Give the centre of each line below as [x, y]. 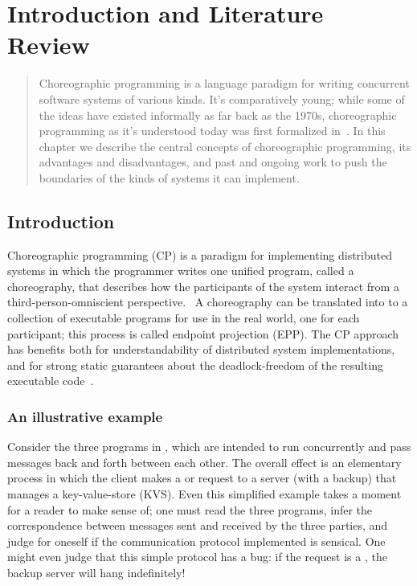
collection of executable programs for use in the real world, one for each [184, 318]
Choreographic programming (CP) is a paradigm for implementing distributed [200, 254]
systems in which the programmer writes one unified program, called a [181, 270]
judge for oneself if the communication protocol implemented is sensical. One [196, 541]
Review [49, 45]
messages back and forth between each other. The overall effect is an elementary [204, 462]
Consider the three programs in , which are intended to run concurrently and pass [209, 447]
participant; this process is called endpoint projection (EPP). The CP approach [203, 333]
